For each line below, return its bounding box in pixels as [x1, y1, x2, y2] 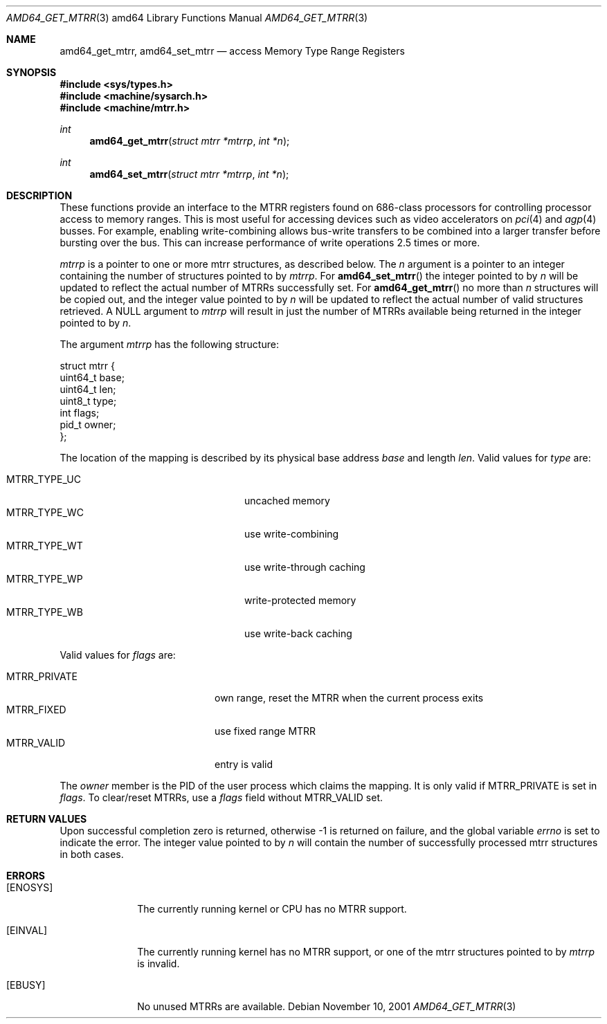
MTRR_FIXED [6, 704, 66, 715]
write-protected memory [244, 594, 356, 606]
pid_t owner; [60, 419, 116, 430]
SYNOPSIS [6, 66, 57, 78]
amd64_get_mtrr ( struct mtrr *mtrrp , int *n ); [89, 135, 290, 147]
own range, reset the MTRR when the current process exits [215, 692, 484, 704]
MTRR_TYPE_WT [6, 540, 83, 551]
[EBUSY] [6, 979, 46, 991]
